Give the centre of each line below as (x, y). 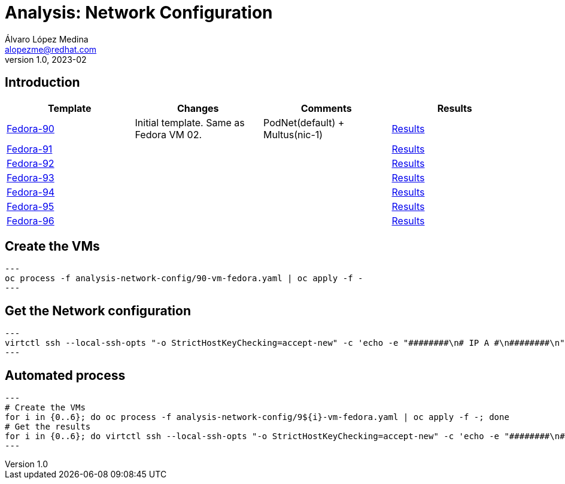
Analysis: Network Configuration (139, 13)
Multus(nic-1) (293, 134)
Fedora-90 (31, 128)
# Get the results (48, 427)
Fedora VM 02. (168, 134)
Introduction (42, 83)
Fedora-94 (31, 192)
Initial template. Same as (190, 122)
